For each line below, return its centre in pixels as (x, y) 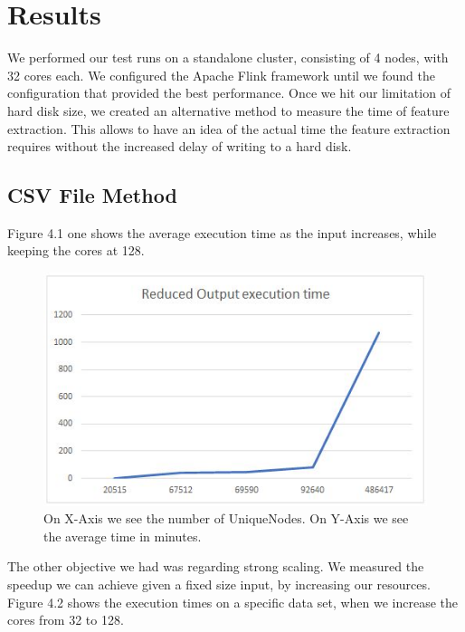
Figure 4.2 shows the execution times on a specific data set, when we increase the (233, 602)
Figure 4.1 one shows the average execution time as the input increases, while (222, 232)
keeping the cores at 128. (76, 250)
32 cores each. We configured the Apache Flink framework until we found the (221, 75)
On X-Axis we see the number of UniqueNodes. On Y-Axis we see (226, 518)
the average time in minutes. (123, 536)
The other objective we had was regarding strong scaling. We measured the (216, 566)
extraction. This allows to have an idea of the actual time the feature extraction (229, 128)
